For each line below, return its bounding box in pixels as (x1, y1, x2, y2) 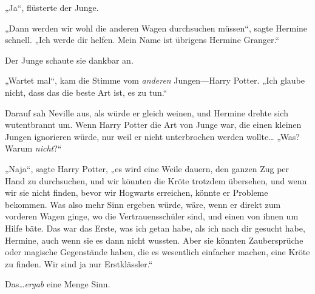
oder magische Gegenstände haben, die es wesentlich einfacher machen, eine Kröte (5, 246, 310, 258)
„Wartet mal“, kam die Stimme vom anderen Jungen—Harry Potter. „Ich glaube (5, 74, 305, 87)
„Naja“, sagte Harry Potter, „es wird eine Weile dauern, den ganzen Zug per (5, 162, 290, 175)
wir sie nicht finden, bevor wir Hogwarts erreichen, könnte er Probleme (5, 186, 268, 199)
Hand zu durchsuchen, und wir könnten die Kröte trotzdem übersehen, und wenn (5, 174, 307, 187)
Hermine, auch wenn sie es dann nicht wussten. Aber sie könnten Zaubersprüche (5, 233, 303, 246)
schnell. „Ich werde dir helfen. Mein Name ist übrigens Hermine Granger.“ (5, 33, 280, 46)
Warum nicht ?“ (5, 142, 62, 155)
